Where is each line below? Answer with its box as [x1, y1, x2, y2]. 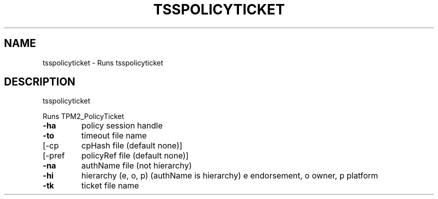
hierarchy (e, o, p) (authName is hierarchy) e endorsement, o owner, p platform [81, 170, 378, 181]
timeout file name [81, 130, 147, 141]
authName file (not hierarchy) [81, 160, 192, 171]
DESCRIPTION [4, 75, 75, 88]
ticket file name [81, 180, 139, 191]
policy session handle [81, 120, 163, 131]
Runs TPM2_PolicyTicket [42, 112, 124, 121]
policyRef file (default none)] [81, 150, 189, 161]
